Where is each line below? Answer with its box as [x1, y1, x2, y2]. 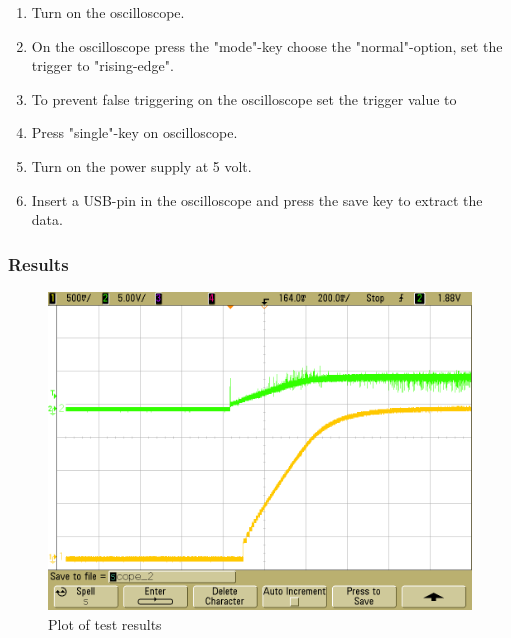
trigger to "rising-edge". [31, 55, 174, 76]
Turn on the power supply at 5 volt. [31, 155, 252, 176]
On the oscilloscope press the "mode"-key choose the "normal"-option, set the [31, 35, 503, 56]
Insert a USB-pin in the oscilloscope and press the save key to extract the [31, 189, 483, 210]
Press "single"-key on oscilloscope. [31, 122, 238, 143]
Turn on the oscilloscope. [31, 2, 185, 22]
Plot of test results [48, 613, 162, 634]
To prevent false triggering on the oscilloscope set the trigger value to [31, 88, 457, 109]
